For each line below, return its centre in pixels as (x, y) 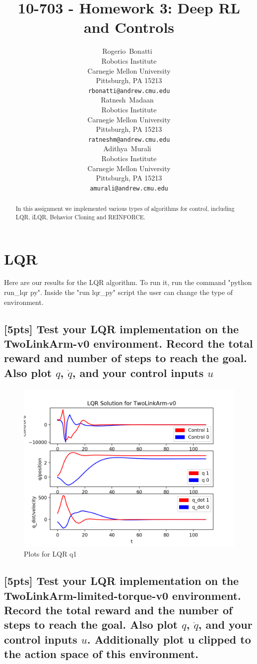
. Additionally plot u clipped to (169, 639)
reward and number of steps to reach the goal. (126, 358)
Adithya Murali (127, 148)
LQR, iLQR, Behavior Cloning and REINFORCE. (81, 217)
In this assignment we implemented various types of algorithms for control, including (125, 209)
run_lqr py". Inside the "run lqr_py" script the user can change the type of (119, 292)
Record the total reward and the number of (118, 610)
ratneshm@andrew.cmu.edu (129, 140)
